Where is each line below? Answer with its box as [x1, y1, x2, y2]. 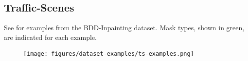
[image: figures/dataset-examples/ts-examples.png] [23, 50, 194, 58]
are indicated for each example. [4, 32, 97, 42]
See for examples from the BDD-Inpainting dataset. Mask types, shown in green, [4, 23, 245, 33]
